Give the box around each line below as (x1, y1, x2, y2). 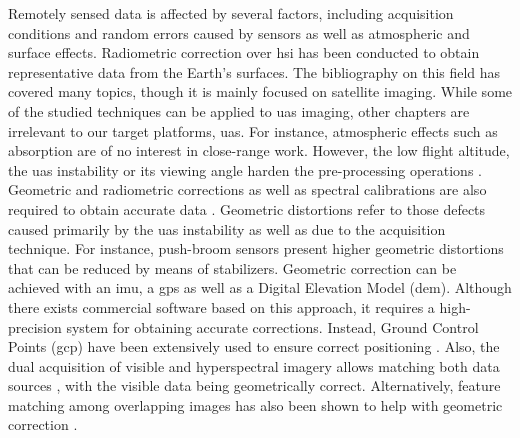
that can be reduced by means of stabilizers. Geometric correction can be (8, 257, 457, 278)
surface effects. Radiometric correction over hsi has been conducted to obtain (8, 42, 480, 63)
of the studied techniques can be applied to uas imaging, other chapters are (8, 100, 470, 121)
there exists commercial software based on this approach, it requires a (8, 296, 435, 317)
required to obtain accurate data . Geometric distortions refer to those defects (8, 198, 486, 219)
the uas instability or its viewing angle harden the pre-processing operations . (8, 159, 482, 180)
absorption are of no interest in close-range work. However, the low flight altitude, (8, 140, 510, 161)
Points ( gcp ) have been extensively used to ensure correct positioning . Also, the (8, 336, 500, 357)
